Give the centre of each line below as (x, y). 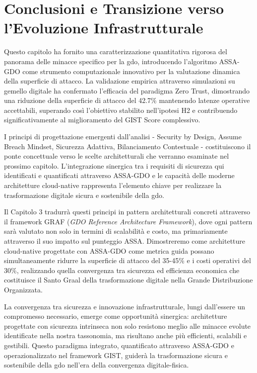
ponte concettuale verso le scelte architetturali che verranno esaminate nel (117, 156)
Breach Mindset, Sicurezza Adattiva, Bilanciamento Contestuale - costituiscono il (128, 146)
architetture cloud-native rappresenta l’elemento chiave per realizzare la (113, 185)
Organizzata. (23, 289)
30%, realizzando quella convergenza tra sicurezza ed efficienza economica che (122, 270)
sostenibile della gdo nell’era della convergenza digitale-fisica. (96, 365)
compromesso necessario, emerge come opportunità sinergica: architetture (116, 316)
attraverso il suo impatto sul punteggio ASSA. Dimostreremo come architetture (125, 241)
